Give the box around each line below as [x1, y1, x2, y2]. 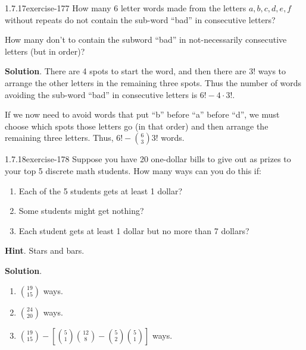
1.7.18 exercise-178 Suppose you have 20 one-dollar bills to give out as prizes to [5, 153, 291, 165]
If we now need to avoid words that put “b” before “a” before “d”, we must [5, 108, 280, 121]
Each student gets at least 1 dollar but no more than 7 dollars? [18, 224, 249, 237]
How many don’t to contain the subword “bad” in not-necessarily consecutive [5, 33, 287, 46]
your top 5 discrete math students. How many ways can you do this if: [5, 164, 261, 176]
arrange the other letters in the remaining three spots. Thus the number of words [5, 76, 302, 89]
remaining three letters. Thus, [5, 131, 114, 144]
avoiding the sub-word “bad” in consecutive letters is [5, 88, 198, 100]
